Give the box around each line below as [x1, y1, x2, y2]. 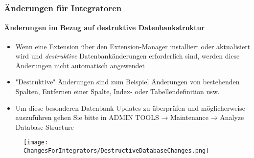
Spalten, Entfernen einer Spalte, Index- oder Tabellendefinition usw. [15, 86, 220, 97]
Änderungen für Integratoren [4, 1, 122, 14]
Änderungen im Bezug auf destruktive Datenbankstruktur [4, 22, 205, 33]
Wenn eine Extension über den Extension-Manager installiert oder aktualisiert [15, 41, 251, 51]
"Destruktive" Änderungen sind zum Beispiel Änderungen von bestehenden [15, 77, 240, 87]
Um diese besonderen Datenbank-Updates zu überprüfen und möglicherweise [15, 102, 246, 113]
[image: [23, 139, 48, 146]
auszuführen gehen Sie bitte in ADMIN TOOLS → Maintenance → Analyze [15, 112, 244, 122]
